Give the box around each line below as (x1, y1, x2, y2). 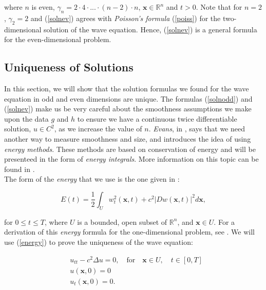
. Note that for (196, 2, 242, 12)
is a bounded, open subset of (77, 216, 167, 227)
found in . (4, 163, 35, 174)
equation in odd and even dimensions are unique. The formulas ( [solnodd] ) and (4, 93, 253, 104)
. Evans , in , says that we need (148, 123, 245, 134)
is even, (31, 2, 55, 12)
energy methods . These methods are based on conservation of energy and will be (4, 143, 256, 154)
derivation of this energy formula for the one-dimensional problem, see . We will (4, 226, 255, 237)
